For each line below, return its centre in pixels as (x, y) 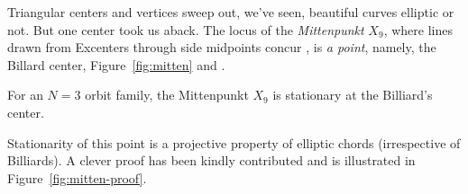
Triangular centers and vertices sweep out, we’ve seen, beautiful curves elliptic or (231, 12)
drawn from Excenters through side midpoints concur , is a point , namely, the (222, 47)
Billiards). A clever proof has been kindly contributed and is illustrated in (211, 160)
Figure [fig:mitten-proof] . (77, 177)
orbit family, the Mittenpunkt (167, 95)
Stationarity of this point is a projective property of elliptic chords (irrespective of (234, 142)
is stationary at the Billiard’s (353, 95)
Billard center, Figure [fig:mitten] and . (116, 64)
